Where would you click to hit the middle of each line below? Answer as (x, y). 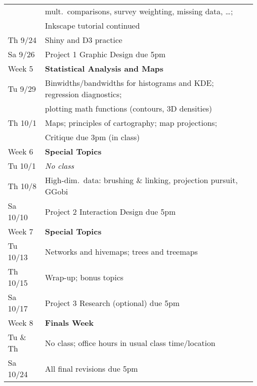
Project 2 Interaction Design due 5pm (110, 211)
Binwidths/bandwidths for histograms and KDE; (129, 83)
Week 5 (21, 68)
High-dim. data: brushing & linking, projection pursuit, (141, 180)
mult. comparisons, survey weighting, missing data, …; (139, 11)
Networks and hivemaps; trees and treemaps (121, 251)
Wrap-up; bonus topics (84, 277)
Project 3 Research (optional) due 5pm (112, 303)
